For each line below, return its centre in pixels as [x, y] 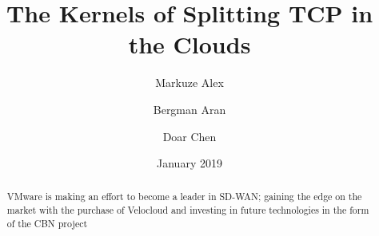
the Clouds [189, 44]
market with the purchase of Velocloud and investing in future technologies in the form [188, 210]
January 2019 [189, 163]
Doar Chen [189, 136]
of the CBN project [47, 223]
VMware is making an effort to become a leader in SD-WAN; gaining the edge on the [184, 197]
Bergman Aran [189, 109]
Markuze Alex [189, 83]
